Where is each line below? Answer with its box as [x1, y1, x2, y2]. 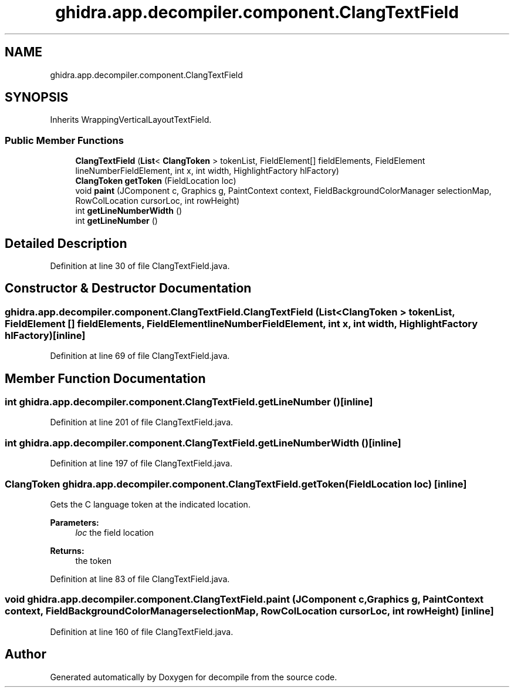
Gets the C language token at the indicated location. [50, 499, 251, 509]
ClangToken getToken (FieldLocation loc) [75, 176, 236, 186]
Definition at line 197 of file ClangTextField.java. [50, 458, 233, 469]
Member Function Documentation [5, 371, 206, 386]
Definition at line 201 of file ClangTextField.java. [50, 417, 234, 428]
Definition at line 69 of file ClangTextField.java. [50, 351, 230, 361]
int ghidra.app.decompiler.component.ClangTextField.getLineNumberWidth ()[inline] [5, 436, 401, 449]
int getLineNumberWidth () [75, 206, 182, 216]
